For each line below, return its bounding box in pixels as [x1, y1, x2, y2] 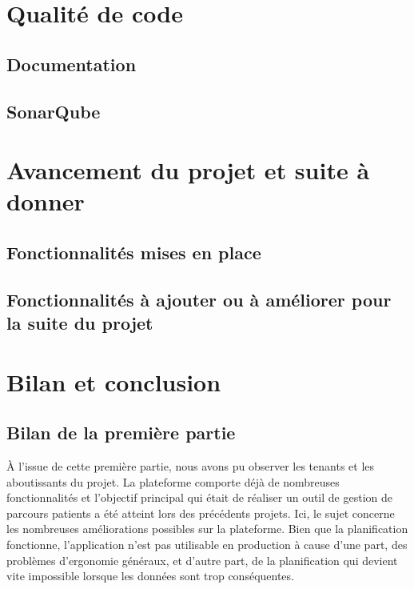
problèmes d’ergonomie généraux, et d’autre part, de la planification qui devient [6, 551, 398, 568]
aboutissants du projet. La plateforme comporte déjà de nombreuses [6, 473, 340, 490]
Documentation [6, 51, 137, 76]
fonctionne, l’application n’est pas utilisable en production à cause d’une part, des [6, 536, 408, 552]
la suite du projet [6, 311, 153, 335]
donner [6, 185, 85, 218]
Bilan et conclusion [6, 365, 221, 398]
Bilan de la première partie [6, 420, 236, 445]
